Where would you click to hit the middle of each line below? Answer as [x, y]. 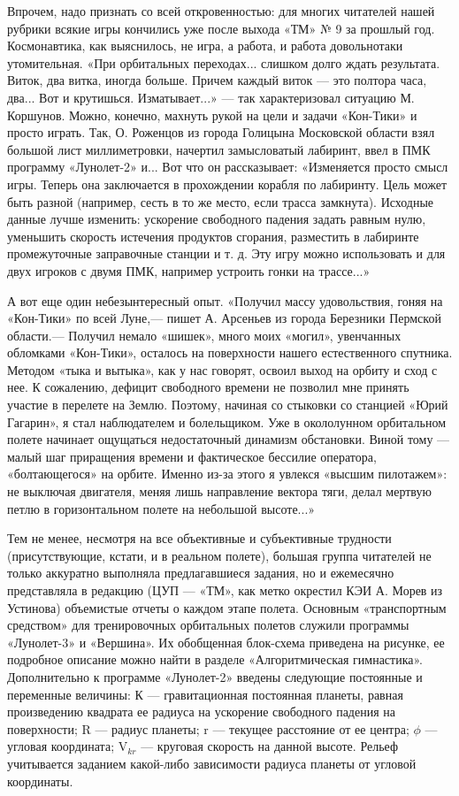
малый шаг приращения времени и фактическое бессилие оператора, [192, 456]
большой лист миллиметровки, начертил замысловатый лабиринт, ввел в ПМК [219, 149]
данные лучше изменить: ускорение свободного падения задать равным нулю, [217, 219]
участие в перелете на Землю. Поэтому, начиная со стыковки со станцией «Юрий [228, 405]
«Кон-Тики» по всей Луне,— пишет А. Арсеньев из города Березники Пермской [224, 318]
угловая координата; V [68, 746]
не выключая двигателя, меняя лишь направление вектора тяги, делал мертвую [219, 491]
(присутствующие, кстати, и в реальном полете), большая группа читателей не [219, 555]
